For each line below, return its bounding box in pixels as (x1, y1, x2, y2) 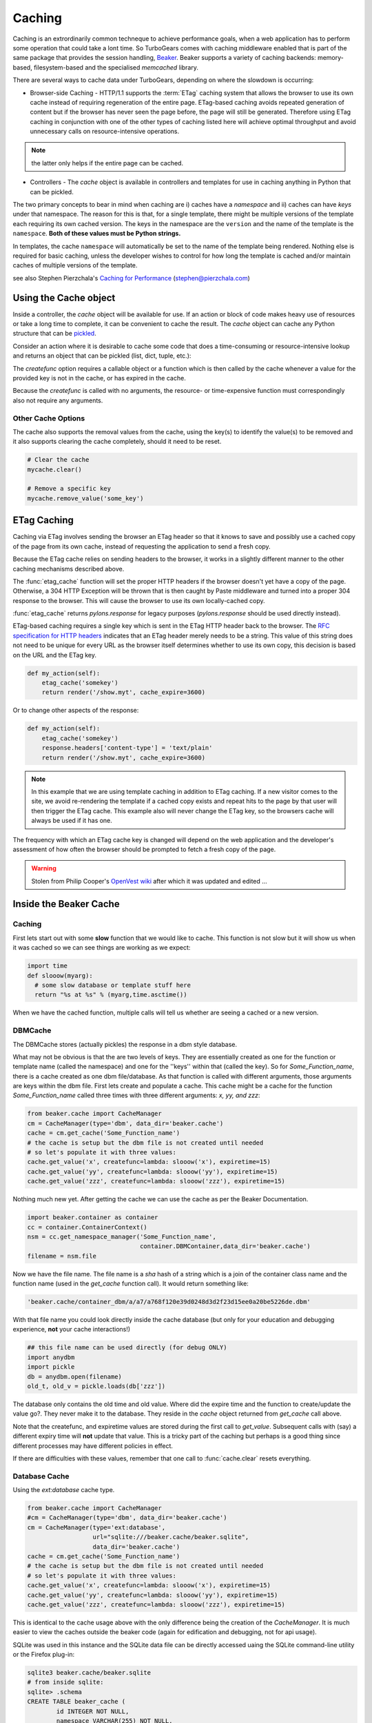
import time (27, 962, 68, 970)
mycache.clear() (27, 465, 83, 473)
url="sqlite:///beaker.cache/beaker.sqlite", (92, 1533, 249, 1541)
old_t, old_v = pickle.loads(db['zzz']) (27, 1382, 165, 1390)
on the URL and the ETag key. (12, 651, 96, 659)
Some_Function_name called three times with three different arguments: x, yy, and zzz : (12, 1091, 260, 1099)
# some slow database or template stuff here (34, 981, 191, 989)
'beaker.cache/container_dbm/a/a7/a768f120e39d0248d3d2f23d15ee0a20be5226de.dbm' (27, 1298, 311, 1306)
